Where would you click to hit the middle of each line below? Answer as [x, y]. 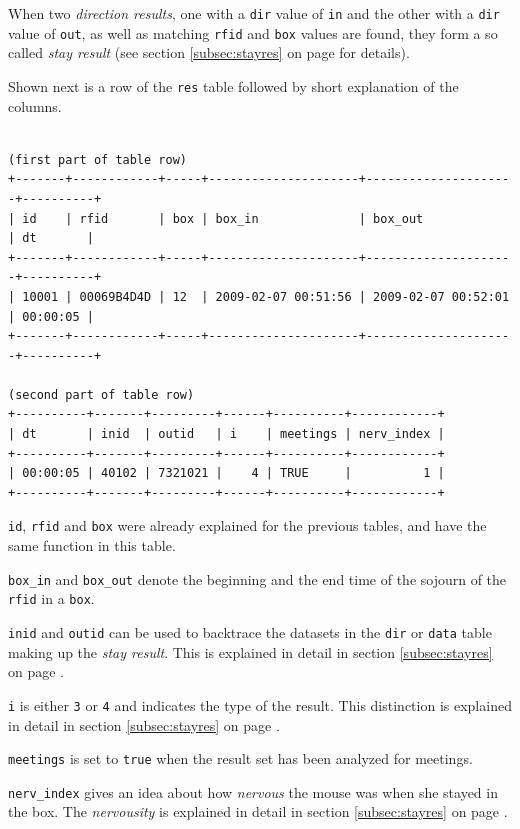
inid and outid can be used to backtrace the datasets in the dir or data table [250, 632]
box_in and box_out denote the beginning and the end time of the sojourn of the [257, 578]
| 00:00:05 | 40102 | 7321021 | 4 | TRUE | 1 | [226, 473]
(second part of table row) [101, 394]
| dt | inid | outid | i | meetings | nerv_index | [226, 434]
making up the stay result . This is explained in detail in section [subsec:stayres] [250, 651]
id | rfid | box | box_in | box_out [223, 218]
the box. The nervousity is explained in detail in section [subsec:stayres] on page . [258, 811]
